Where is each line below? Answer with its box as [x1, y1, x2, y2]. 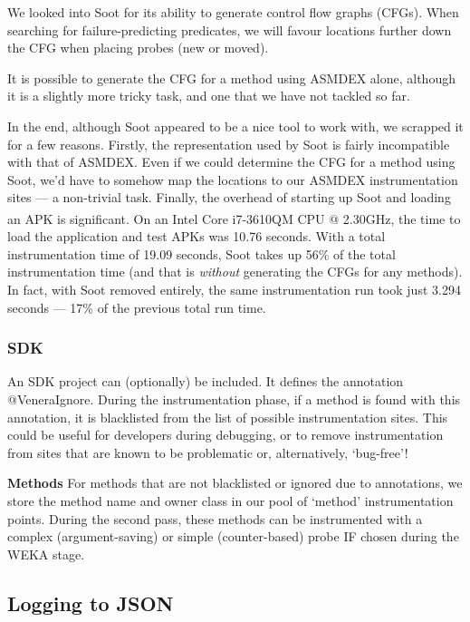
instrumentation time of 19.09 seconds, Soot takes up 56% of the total [7, 244, 396, 263]
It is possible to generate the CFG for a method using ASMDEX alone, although [7, 68, 456, 87]
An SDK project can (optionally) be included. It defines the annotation [7, 372, 404, 391]
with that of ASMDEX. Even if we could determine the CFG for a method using [7, 152, 456, 171]
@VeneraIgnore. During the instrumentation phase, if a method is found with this [7, 389, 461, 408]
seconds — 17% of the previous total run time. [7, 297, 266, 316]
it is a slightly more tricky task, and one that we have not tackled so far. [7, 86, 410, 105]
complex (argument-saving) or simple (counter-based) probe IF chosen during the [7, 527, 459, 546]
